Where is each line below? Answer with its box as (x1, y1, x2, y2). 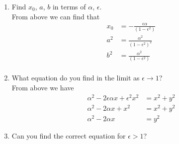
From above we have (11, 82, 74, 93)
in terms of (52, 1, 86, 11)
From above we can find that (11, 11, 100, 21)
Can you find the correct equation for (11, 130, 126, 141)
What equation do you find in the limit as (11, 72, 140, 83)
